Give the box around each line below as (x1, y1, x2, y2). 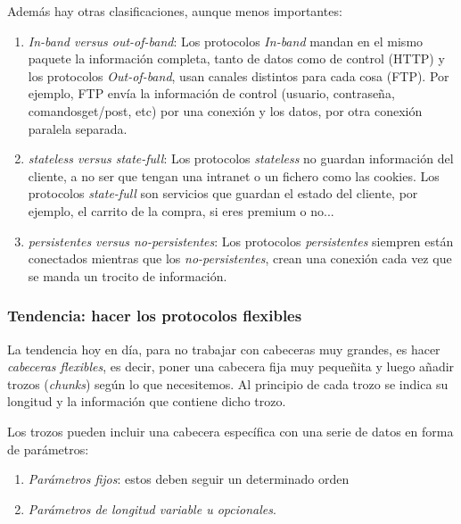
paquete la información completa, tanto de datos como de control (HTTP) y (28, 49, 445, 68)
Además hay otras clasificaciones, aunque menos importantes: (7, 2, 342, 20)
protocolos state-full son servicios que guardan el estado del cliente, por (28, 184, 418, 203)
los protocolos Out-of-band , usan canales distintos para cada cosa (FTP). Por (28, 66, 449, 85)
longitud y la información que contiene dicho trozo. (7, 392, 286, 411)
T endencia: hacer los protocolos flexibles (7, 304, 302, 327)
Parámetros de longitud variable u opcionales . (28, 499, 276, 518)
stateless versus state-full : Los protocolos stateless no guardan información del (28, 149, 454, 168)
